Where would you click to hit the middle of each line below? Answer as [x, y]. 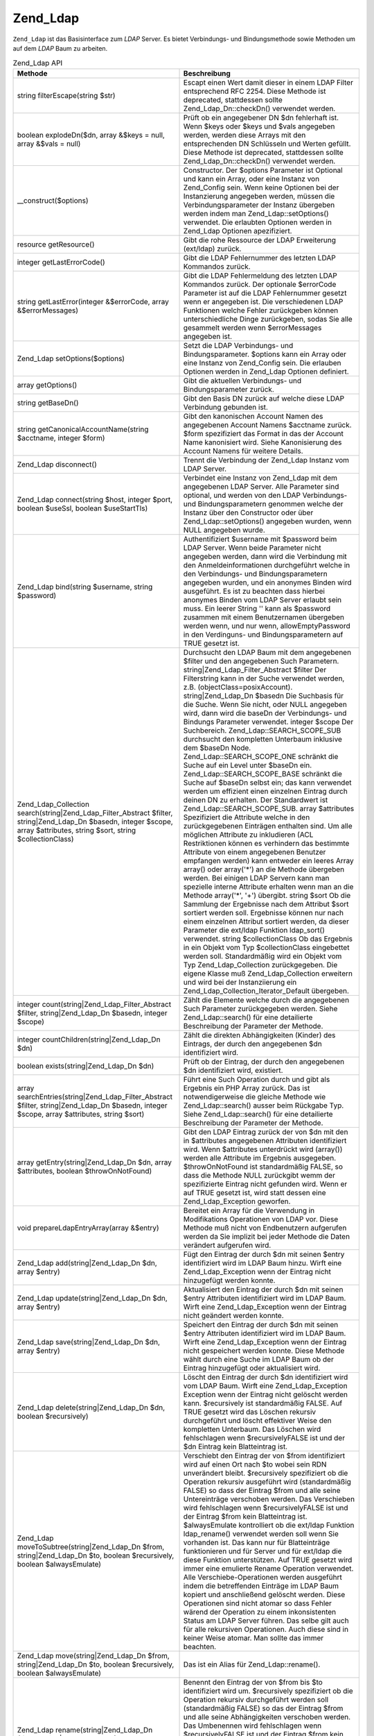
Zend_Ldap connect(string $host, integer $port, [95, 499]
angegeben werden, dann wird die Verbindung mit [265, 556]
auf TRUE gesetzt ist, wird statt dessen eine [255, 1192]
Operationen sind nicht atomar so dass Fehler [258, 1603]
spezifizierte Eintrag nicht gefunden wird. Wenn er [265, 1184]
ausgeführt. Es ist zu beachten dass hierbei [254, 591]
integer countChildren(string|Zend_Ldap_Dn [89, 1040]
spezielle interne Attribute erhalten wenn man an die [268, 887]
